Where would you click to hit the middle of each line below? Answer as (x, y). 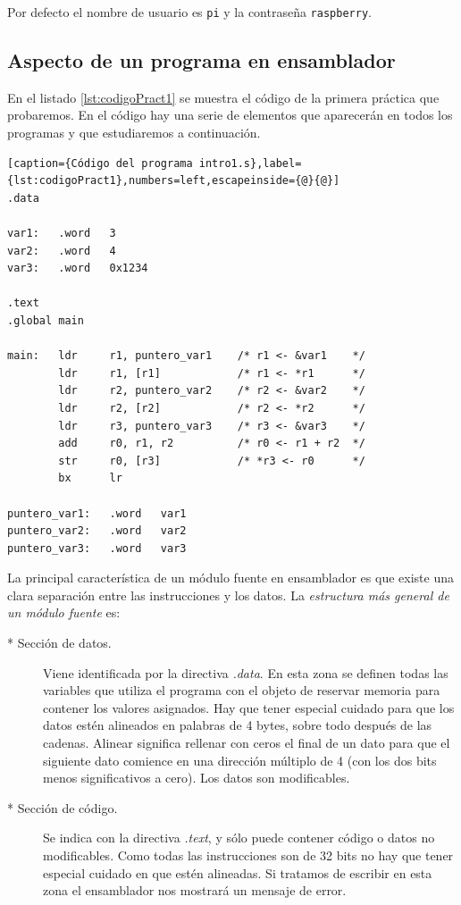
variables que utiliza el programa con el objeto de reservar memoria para (242, 690)
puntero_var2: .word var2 (97, 531)
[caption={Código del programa (100, 163)
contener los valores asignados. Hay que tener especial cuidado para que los (249, 707)
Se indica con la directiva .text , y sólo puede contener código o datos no (239, 838)
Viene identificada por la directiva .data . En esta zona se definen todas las (246, 672)
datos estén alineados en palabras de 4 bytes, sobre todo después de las (238, 725)
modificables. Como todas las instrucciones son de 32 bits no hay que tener (248, 855)
